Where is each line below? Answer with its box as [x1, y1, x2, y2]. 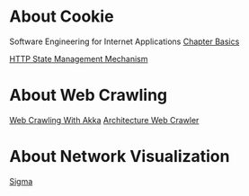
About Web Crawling [9, 85, 168, 105]
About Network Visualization [9, 147, 230, 167]
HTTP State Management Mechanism [9, 53, 148, 64]
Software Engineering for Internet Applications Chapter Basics [9, 36, 240, 47]
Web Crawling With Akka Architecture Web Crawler [9, 114, 200, 125]
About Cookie [9, 6, 114, 27]
